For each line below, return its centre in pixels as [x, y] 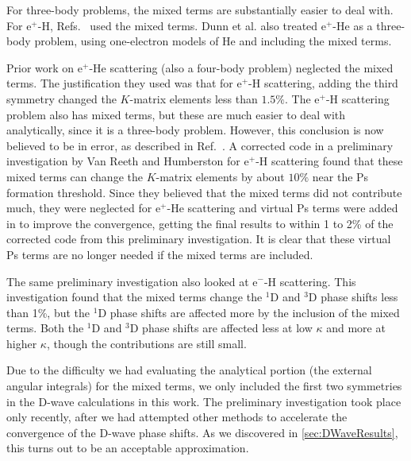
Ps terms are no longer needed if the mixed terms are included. [160, 254]
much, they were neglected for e [84, 208]
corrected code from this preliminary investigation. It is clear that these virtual [199, 239]
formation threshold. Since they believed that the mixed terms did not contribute [204, 192]
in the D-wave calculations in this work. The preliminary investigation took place [204, 401]
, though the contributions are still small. [146, 343]
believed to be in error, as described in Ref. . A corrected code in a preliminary [200, 145]
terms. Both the [45, 328]
